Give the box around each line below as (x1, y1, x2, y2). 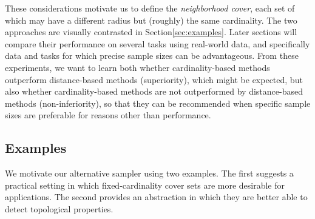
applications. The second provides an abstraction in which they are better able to (5, 190, 308, 203)
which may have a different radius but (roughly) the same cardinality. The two (5, 13, 297, 26)
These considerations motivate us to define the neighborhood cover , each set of (5, 2, 295, 14)
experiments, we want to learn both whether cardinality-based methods (5, 61, 270, 73)
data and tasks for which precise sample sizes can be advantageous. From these (5, 49, 299, 62)
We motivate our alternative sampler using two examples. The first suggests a (5, 167, 294, 180)
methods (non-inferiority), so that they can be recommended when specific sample (5, 96, 311, 109)
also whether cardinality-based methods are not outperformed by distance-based (5, 85, 303, 98)
